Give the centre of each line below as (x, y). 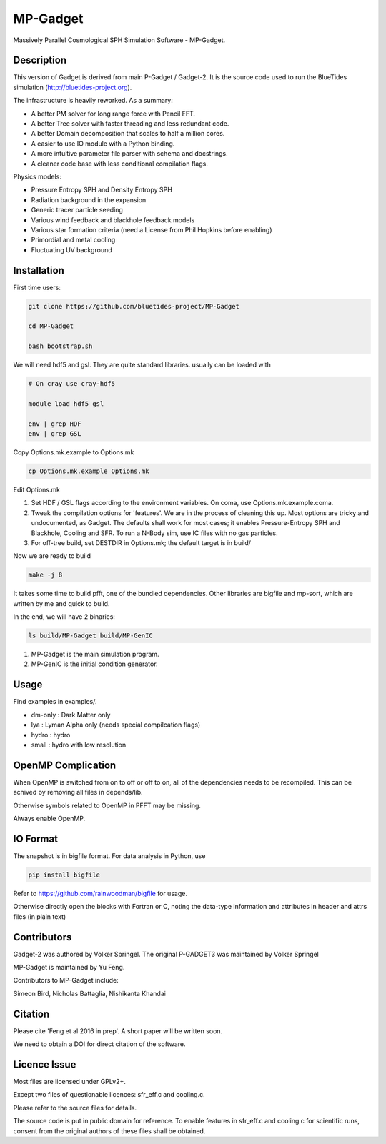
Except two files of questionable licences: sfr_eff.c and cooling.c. (109, 1095)
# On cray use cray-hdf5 (72, 384)
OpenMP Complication (65, 765)
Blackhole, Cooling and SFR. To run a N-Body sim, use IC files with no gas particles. (154, 533)
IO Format (36, 839)
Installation (39, 270)
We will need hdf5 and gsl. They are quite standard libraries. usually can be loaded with (142, 365)
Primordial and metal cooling (73, 240)
